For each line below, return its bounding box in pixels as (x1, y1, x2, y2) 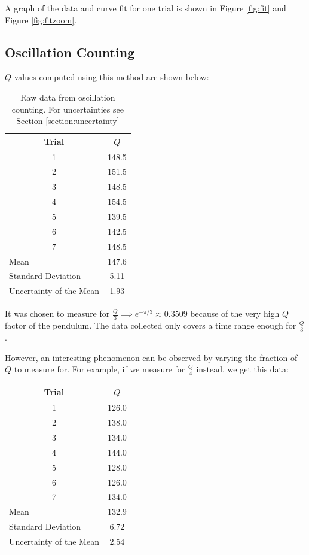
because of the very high (190, 307, 280, 320)
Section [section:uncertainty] (16, 114, 120, 127)
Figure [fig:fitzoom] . (5, 13, 77, 26)
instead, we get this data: (196, 363, 289, 375)
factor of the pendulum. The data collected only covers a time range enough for (5, 319, 296, 332)
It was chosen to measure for (5, 307, 110, 320)
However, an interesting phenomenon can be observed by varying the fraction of (5, 351, 298, 363)
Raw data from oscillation (20, 90, 115, 103)
